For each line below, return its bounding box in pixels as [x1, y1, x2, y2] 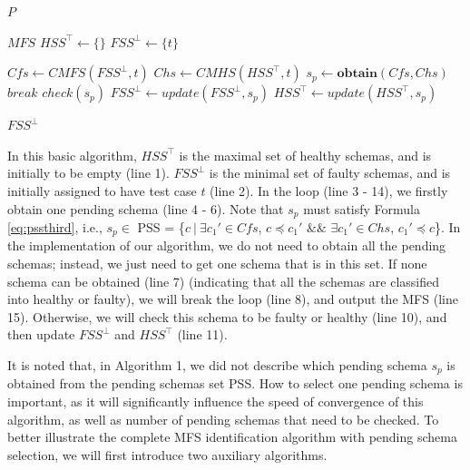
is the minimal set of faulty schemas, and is [209, 163, 451, 182]
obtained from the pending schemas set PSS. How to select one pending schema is [7, 374, 463, 393]
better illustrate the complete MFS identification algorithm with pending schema [7, 427, 457, 446]
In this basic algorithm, [7, 145, 137, 164]
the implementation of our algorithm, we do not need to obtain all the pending [7, 236, 446, 255]
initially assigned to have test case [7, 181, 197, 200]
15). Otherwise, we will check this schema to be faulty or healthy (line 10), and [7, 307, 447, 326]
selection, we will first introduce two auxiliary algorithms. [7, 445, 328, 464]
